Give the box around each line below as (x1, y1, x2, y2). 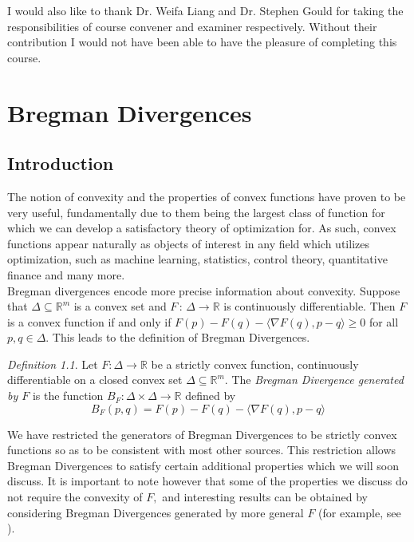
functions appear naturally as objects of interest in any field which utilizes (7, 235, 369, 251)
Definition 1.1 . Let (7, 355, 98, 372)
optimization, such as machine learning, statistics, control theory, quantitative (7, 251, 388, 267)
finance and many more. (7, 266, 125, 283)
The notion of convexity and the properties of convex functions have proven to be (7, 188, 406, 204)
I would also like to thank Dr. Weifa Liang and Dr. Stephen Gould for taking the (7, 2, 404, 18)
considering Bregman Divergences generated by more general (7, 504, 304, 520)
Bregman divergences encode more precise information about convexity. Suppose (7, 282, 400, 299)
